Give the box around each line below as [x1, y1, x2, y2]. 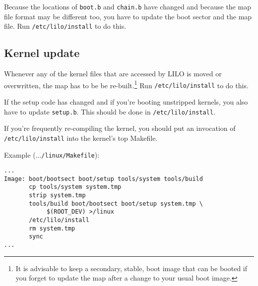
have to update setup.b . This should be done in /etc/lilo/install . [4, 106, 215, 116]
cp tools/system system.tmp [29, 183, 122, 191]
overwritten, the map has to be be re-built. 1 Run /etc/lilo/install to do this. [4, 78, 249, 90]
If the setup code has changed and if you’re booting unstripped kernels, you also [4, 97, 248, 107]
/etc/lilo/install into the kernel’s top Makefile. [4, 132, 158, 143]
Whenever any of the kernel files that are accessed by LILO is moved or [4, 68, 222, 79]
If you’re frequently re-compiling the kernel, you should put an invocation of [4, 123, 236, 133]
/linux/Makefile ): [41, 149, 100, 160]
